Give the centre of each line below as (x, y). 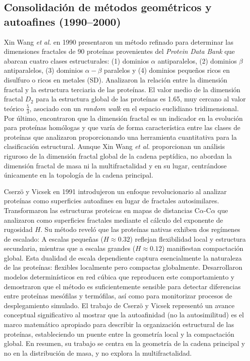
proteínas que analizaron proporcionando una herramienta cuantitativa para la (120, 137)
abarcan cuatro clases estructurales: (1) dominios (77, 60)
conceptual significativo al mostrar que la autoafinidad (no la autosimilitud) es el (124, 315)
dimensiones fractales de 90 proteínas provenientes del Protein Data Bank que (119, 51)
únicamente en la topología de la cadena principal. (79, 175)
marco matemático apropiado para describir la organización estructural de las (119, 324)
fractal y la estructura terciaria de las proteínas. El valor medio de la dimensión (122, 89)
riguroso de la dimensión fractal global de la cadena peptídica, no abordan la (118, 156)
